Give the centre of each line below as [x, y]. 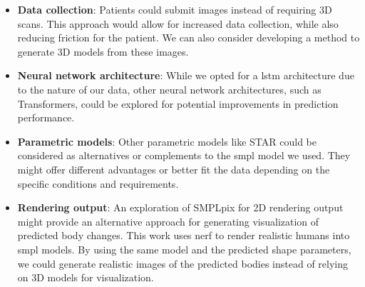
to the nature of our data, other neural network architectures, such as [169, 89]
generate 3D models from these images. [103, 51]
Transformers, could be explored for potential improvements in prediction [178, 103]
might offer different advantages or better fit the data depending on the [174, 169]
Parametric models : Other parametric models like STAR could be [167, 141]
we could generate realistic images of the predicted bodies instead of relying [183, 263]
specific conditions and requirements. [98, 183]
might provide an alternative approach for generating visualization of [168, 221]
